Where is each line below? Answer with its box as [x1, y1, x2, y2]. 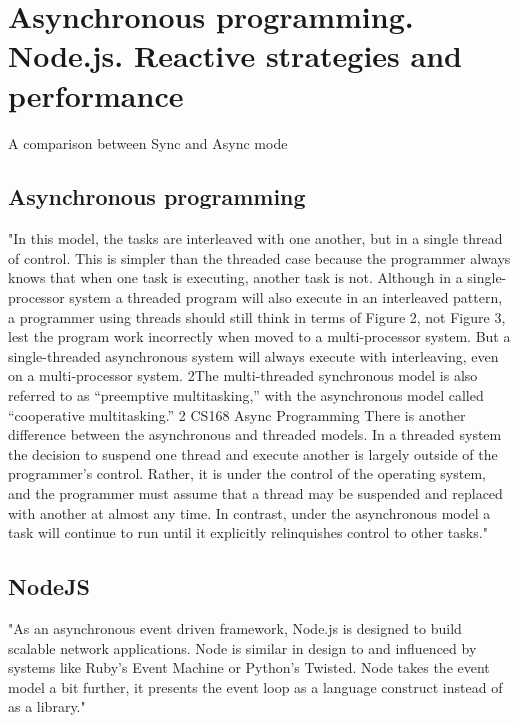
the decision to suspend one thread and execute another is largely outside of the [8, 443, 498, 464]
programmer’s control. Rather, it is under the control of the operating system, [8, 463, 486, 484]
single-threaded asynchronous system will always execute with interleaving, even [8, 345, 499, 366]
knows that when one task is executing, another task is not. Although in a [8, 267, 463, 288]
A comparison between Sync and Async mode [8, 132, 288, 153]
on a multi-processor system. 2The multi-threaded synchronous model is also [8, 365, 478, 386]
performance [8, 74, 184, 115]
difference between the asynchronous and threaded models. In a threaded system [8, 424, 502, 445]
